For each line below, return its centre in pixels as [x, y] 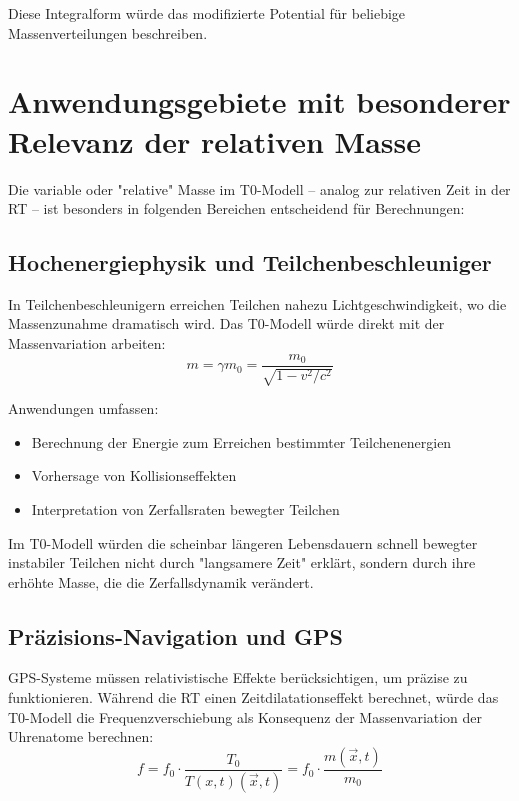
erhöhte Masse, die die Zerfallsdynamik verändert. [161, 581]
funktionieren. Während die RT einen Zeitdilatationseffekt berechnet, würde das [253, 697]
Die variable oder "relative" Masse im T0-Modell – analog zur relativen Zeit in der [259, 188]
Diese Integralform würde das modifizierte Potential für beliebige [207, 13]
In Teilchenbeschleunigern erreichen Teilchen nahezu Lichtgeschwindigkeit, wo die [257, 303]
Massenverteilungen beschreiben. [108, 32]
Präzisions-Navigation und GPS [175, 635]
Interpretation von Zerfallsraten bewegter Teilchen [185, 508]
